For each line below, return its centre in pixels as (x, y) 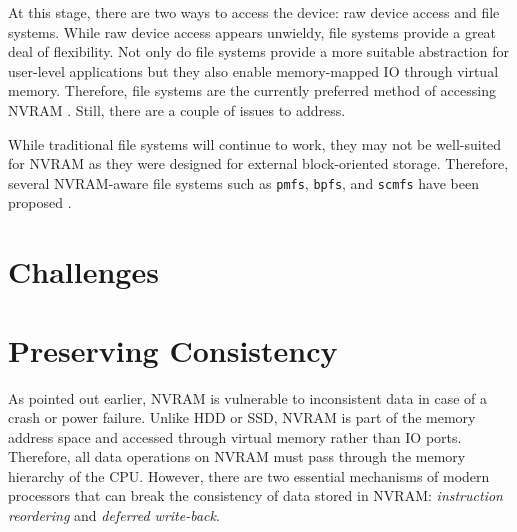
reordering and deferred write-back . (114, 515)
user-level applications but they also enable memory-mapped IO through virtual (253, 70)
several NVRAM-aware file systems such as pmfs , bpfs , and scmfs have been (243, 182)
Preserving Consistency (173, 349)
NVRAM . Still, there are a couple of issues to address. (177, 109)
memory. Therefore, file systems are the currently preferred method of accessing (252, 90)
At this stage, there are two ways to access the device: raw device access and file (254, 12)
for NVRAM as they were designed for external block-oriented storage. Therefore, (258, 163)
